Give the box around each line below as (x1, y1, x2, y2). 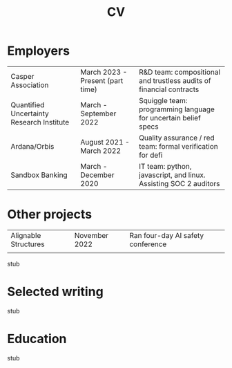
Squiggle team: (139, 95, 188, 105)
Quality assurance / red (139, 133, 215, 142)
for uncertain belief (139, 113, 202, 122)
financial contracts (139, 84, 200, 94)
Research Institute (10, 117, 70, 127)
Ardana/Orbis (10, 141, 55, 151)
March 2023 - (80, 67, 128, 77)
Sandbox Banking (10, 170, 68, 180)
